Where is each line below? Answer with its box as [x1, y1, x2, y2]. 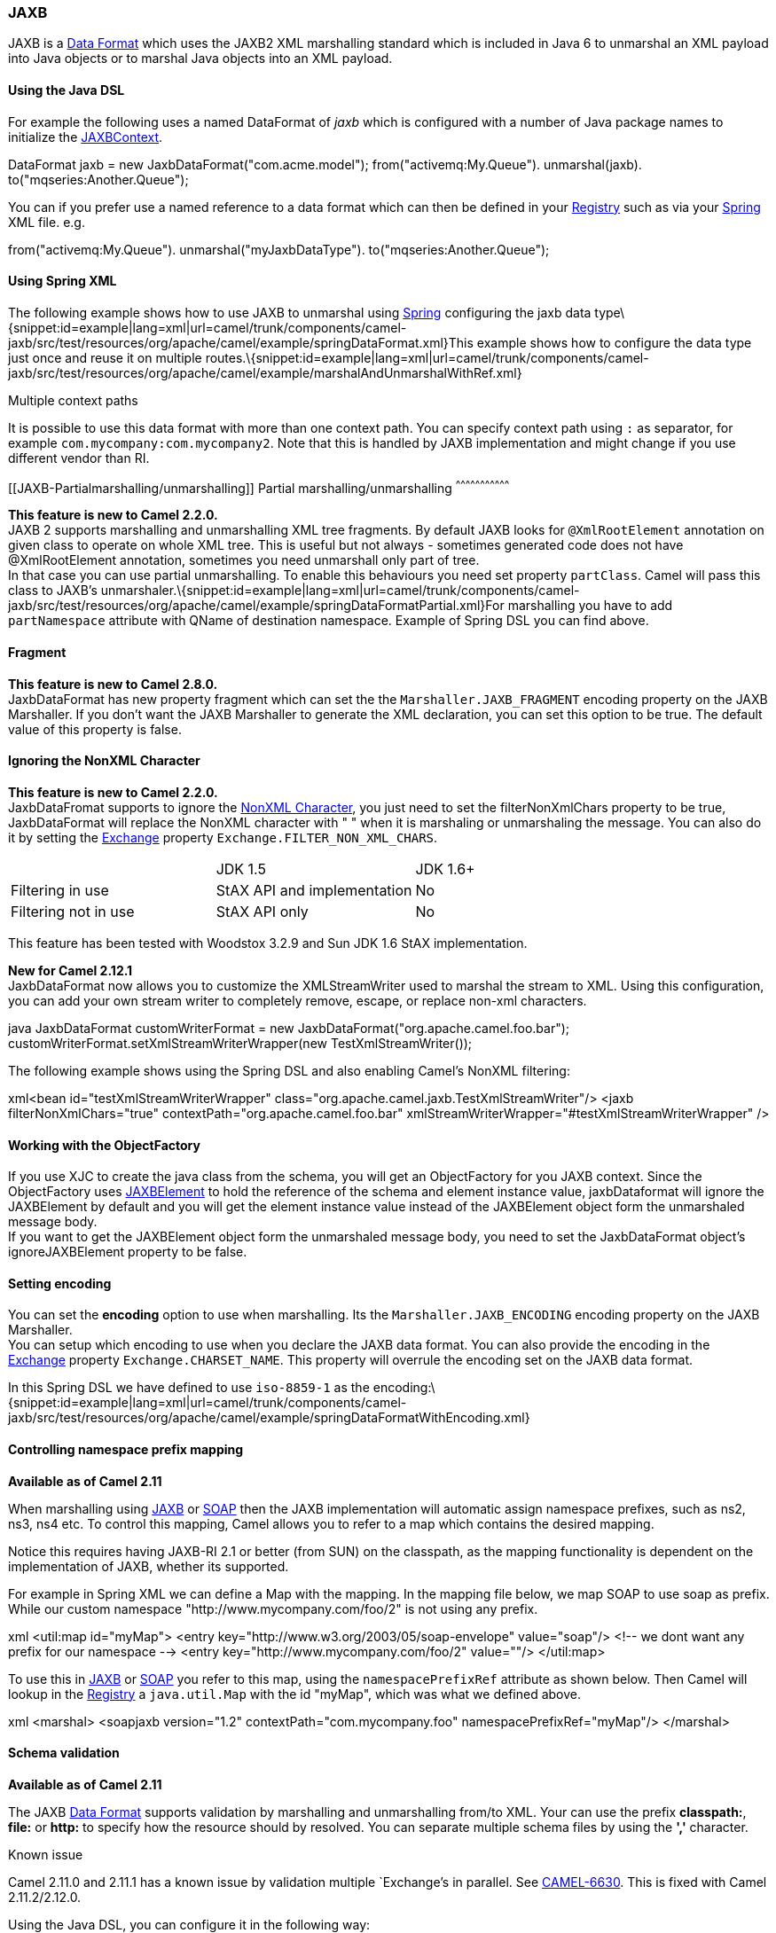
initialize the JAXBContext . [8, 129, 163, 145]
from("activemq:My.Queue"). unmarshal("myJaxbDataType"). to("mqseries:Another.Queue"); [8, 241, 550, 257]
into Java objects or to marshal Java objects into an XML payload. [8, 51, 393, 67]
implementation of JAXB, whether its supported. [8, 1558, 289, 1574]
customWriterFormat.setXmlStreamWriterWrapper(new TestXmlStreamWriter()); [8, 1035, 473, 1051]
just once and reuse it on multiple [8, 349, 202, 365]
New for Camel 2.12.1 [8, 962, 133, 978]
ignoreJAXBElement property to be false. [8, 1244, 247, 1260]
